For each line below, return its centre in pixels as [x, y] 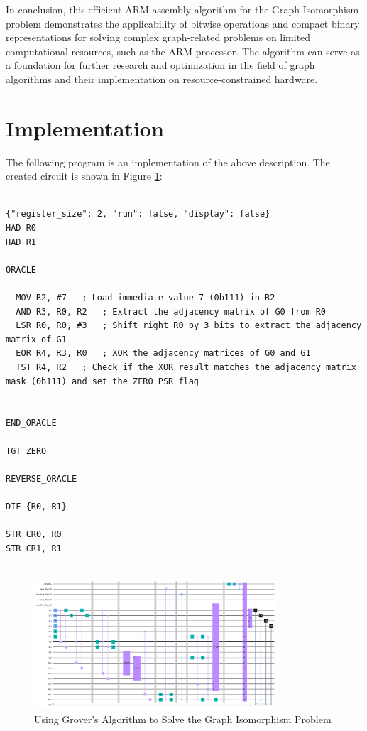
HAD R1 [21, 242]
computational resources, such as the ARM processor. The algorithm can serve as [183, 51]
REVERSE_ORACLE [42, 478]
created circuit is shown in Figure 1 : [84, 176]
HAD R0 [21, 228]
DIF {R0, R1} [36, 506]
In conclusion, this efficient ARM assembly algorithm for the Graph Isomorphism [182, 9]
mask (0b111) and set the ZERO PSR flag [103, 381]
